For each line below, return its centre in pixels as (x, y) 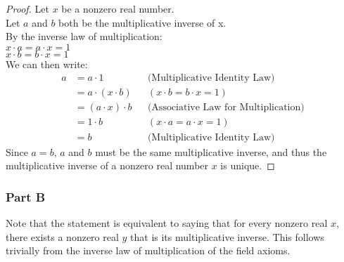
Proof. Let (27, 8)
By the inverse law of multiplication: (84, 36)
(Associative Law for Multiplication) (226, 108)
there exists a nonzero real (62, 236)
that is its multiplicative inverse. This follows (227, 236)
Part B (26, 196)
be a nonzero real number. (118, 8)
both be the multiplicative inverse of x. (142, 22)
